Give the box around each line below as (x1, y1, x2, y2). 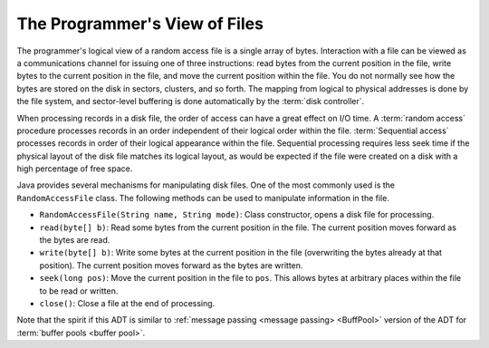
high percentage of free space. (16, 163, 133, 174)
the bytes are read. (39, 235, 110, 246)
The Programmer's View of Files (16, 14, 264, 34)
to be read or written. (39, 285, 119, 296)
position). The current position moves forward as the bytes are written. (39, 259, 303, 271)
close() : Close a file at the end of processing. (39, 297, 216, 308)
